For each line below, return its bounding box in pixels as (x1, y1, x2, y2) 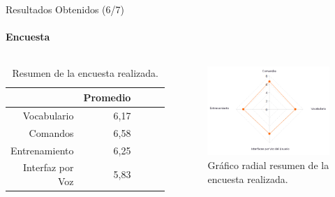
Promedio (83, 89, 131, 104)
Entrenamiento (10, 143, 74, 157)
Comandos (29, 125, 74, 140)
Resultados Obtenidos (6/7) (6, 2, 124, 16)
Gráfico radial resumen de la (207, 157, 329, 172)
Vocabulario (22, 108, 74, 122)
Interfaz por (23, 160, 74, 175)
